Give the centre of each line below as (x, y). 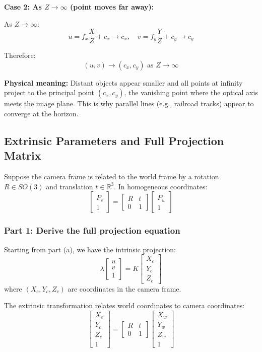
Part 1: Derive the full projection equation (92, 230)
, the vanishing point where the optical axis (191, 92)
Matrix (23, 155)
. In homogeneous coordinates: (161, 186)
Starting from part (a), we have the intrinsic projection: (90, 249)
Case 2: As (23, 7)
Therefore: (20, 55)
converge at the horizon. (41, 114)
